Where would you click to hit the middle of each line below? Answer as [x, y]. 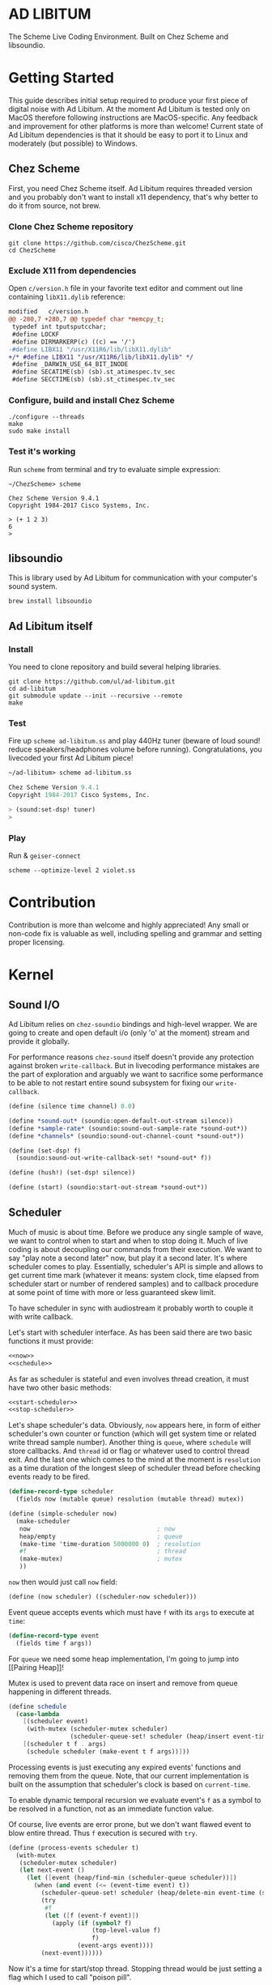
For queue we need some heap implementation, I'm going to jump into [124, 1659]
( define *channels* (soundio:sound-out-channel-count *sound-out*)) [126, 1136]
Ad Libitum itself [51, 626]
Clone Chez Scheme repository [71, 226]
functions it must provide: [51, 1340]
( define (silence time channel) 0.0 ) [72, 1106]
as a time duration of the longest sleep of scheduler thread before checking [134, 1468]
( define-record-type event [54, 1636]
